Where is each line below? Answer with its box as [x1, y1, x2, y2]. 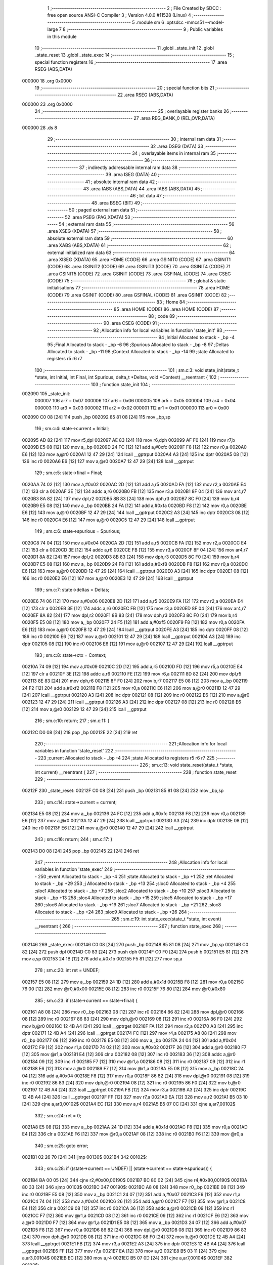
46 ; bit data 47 [129, 193, 162, 199]
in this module [47, 33, 77, 39]
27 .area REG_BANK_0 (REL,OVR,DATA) [133, 115, 215, 121]
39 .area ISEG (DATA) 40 [105, 172, 157, 178]
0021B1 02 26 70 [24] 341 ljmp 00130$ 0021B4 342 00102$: [22, 1154, 148, 1160]
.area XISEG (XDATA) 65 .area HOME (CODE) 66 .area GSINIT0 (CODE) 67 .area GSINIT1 [47, 256, 231, 263]
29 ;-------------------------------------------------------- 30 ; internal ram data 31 [47, 136, 221, 142]
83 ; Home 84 [156, 299, 186, 305]
